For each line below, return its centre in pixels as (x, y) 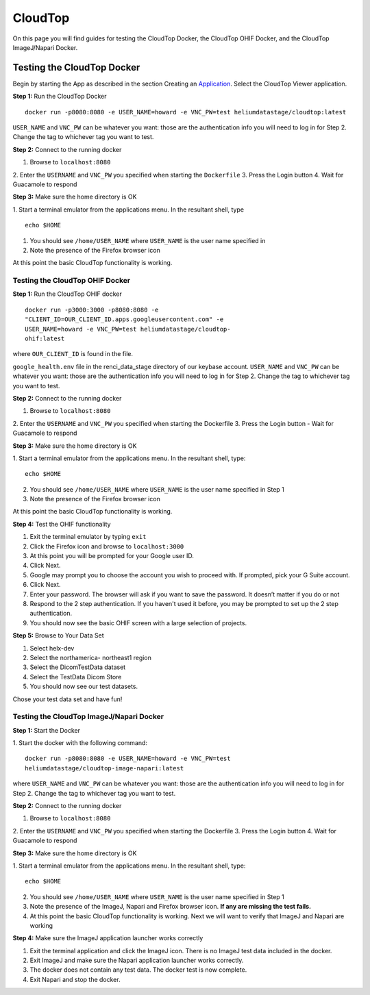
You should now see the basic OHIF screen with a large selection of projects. (138, 622)
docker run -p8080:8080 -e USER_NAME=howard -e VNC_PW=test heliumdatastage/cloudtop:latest (186, 112)
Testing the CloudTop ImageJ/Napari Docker (88, 717)
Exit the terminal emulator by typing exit (88, 537)
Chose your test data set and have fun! (67, 699)
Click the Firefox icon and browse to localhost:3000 (107, 546)
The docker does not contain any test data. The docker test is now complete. (138, 970)
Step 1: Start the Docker (47, 730)
